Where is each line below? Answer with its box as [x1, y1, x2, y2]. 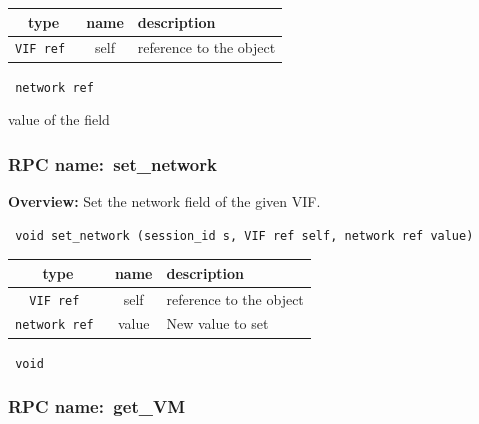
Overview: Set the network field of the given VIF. [8, 190, 321, 211]
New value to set [166, 313, 269, 334]
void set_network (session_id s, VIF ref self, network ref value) [15, 228, 474, 243]
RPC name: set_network [8, 151, 217, 176]
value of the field [8, 109, 110, 130]
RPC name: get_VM [8, 394, 185, 419]
